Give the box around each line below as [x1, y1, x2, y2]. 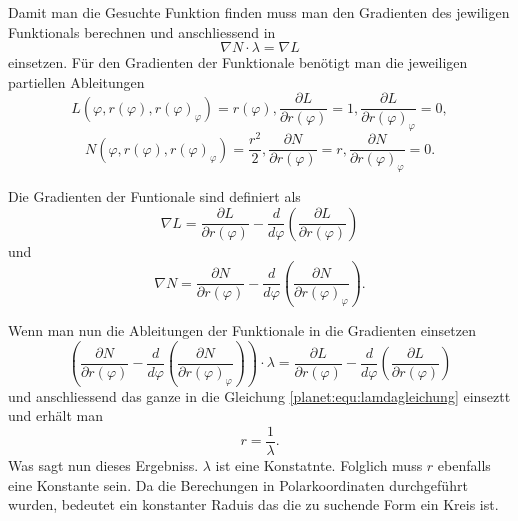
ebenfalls [437, 454, 491, 475]
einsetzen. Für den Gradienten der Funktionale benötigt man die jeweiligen [8, 52, 468, 73]
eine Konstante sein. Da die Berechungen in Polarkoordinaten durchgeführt [8, 474, 468, 495]
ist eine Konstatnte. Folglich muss [215, 454, 423, 475]
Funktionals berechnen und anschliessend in [8, 21, 276, 42]
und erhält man [8, 405, 103, 426]
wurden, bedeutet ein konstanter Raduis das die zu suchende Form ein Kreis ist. [8, 494, 499, 515]
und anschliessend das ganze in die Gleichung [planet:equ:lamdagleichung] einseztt [8, 385, 511, 406]
